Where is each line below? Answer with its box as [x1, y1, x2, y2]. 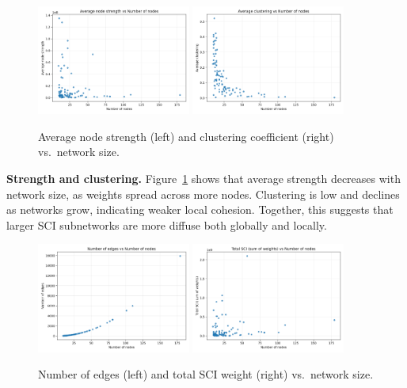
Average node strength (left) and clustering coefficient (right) [38, 127, 334, 144]
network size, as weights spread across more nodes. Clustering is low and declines [6, 185, 400, 202]
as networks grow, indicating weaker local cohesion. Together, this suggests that [6, 201, 394, 218]
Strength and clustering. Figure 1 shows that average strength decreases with [6, 169, 401, 186]
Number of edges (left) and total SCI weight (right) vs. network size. [38, 366, 374, 382]
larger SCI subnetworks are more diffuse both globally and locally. [6, 216, 327, 233]
